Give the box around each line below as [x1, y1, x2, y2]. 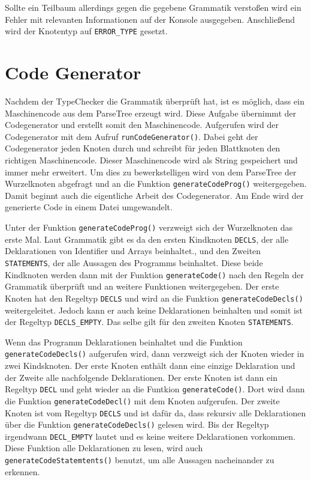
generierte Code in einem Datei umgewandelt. [5, 201, 173, 213]
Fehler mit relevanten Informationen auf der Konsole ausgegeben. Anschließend [5, 13, 295, 25]
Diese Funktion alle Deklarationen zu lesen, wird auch [5, 442, 203, 454]
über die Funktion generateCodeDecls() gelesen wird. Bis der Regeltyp [5, 418, 269, 431]
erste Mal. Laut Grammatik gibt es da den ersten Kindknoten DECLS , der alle [5, 232, 289, 245]
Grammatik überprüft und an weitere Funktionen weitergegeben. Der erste [5, 280, 279, 293]
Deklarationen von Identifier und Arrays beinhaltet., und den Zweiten [5, 245, 261, 257]
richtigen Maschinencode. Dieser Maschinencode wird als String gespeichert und [5, 154, 298, 166]
